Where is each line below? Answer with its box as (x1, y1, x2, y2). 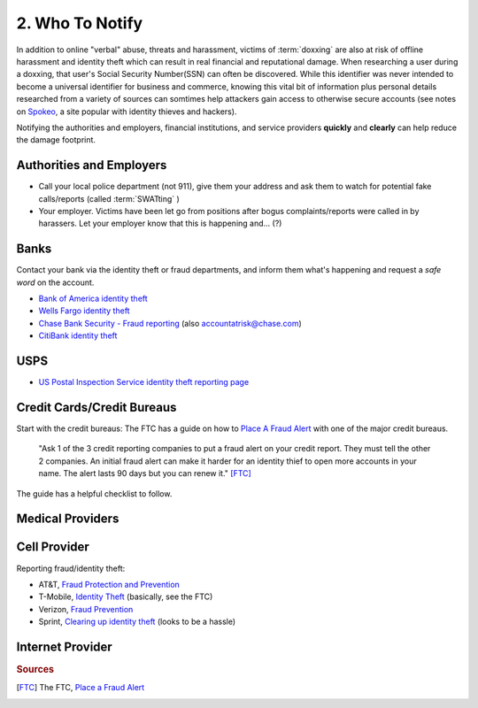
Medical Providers (16, 512, 119, 527)
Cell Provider (16, 540, 90, 555)
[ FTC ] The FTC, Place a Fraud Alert (16, 682, 145, 693)
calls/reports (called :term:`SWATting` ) (38, 193, 181, 204)
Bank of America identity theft (38, 293, 148, 304)
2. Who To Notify (16, 13, 143, 33)
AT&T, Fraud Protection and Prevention (38, 579, 181, 589)
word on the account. (16, 277, 95, 288)
